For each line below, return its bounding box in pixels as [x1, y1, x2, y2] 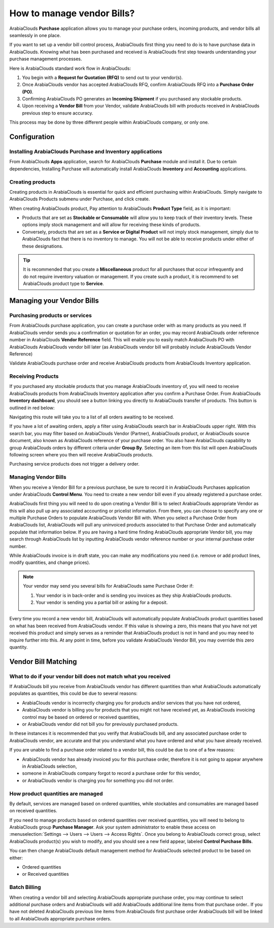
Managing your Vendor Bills [9, 297, 99, 305]
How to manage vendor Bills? [9, 8, 135, 19]
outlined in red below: [9, 405, 55, 411]
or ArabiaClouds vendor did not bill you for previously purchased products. [22, 721, 179, 727]
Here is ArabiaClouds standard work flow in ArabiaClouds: [9, 65, 131, 71]
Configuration [9, 132, 55, 141]
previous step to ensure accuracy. [22, 110, 93, 116]
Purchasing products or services [9, 312, 92, 319]
